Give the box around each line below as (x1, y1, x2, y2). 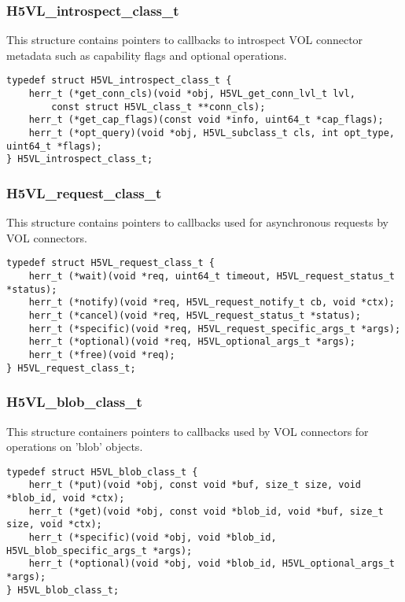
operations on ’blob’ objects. (6, 438, 143, 455)
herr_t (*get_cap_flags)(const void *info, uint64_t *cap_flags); (28, 114, 384, 126)
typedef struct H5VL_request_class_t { (6, 257, 215, 269)
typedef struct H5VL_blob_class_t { (6, 466, 198, 478)
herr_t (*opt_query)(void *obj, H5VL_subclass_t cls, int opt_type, (28, 127, 395, 139)
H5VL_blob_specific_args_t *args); (6, 545, 193, 556)
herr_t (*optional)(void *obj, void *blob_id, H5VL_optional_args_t (28, 558, 395, 570)
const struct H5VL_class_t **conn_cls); (51, 101, 266, 113)
